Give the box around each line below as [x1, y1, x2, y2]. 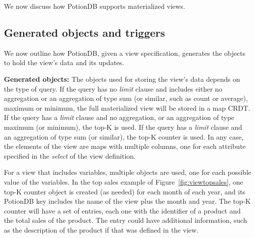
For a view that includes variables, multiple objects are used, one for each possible [4, 167, 252, 177]
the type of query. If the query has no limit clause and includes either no [4, 83, 223, 94]
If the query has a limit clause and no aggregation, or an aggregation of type [4, 112, 234, 122]
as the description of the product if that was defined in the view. [4, 224, 198, 235]
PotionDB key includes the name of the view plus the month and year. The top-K [4, 196, 251, 206]
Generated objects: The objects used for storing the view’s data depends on [4, 73, 240, 84]
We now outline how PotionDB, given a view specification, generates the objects [4, 48, 246, 58]
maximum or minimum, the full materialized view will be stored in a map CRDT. [4, 102, 251, 113]
